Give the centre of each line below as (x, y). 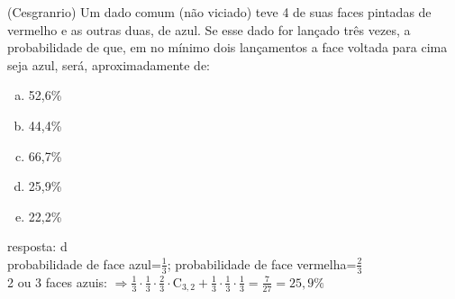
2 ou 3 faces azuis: (57, 281)
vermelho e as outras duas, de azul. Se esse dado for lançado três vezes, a (209, 29)
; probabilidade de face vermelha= (262, 263)
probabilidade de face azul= (84, 263)
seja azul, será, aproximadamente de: (109, 64)
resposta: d (37, 246)
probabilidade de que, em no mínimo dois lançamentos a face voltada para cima (227, 47)
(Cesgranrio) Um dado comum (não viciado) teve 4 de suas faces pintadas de (219, 12)
